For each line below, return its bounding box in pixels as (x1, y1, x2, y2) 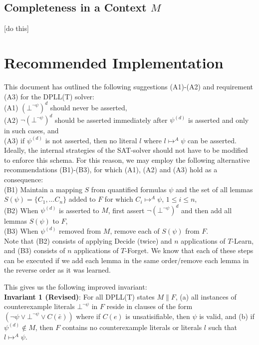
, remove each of (110, 225, 160, 236)
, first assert (108, 205, 145, 215)
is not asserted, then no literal (45, 135, 137, 145)
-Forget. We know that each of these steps (125, 245, 254, 256)
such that (208, 322, 237, 332)
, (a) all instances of (175, 291, 237, 302)
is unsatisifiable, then (125, 311, 190, 321)
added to (68, 194, 96, 204)
